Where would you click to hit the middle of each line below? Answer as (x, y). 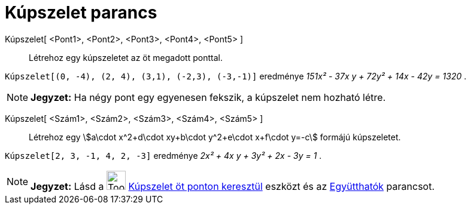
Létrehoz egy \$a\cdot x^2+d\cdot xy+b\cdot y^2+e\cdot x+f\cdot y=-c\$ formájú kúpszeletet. (215, 137)
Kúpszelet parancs (81, 13)
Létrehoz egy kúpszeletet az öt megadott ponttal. (126, 57)
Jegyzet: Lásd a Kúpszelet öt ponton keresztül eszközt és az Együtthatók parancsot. (233, 186)
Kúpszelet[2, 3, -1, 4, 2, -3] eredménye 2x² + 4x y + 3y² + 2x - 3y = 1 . (163, 155)
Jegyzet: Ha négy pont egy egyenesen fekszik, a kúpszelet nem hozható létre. (208, 97)
